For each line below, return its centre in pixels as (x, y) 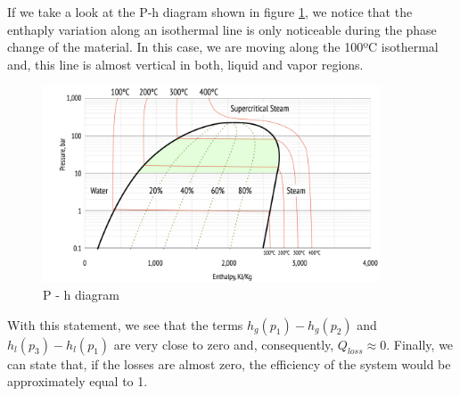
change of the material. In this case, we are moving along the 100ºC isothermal (223, 47)
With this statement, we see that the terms (125, 324)
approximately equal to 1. (78, 381)
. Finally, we (420, 344)
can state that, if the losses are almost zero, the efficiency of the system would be (229, 363)
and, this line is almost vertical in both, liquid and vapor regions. (185, 64)
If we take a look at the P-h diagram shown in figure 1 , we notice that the (210, 12)
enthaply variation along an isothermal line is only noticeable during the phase (222, 29)
